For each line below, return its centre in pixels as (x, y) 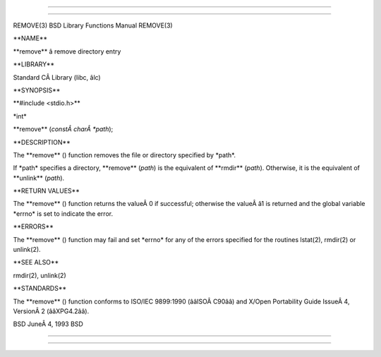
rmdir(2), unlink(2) (40, 275)
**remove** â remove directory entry (67, 51)
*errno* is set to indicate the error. (63, 213)
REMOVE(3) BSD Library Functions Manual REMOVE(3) (93, 25)
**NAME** (30, 38)
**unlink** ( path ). (39, 178)
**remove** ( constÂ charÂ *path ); (63, 129)
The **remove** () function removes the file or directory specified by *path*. (125, 155)
